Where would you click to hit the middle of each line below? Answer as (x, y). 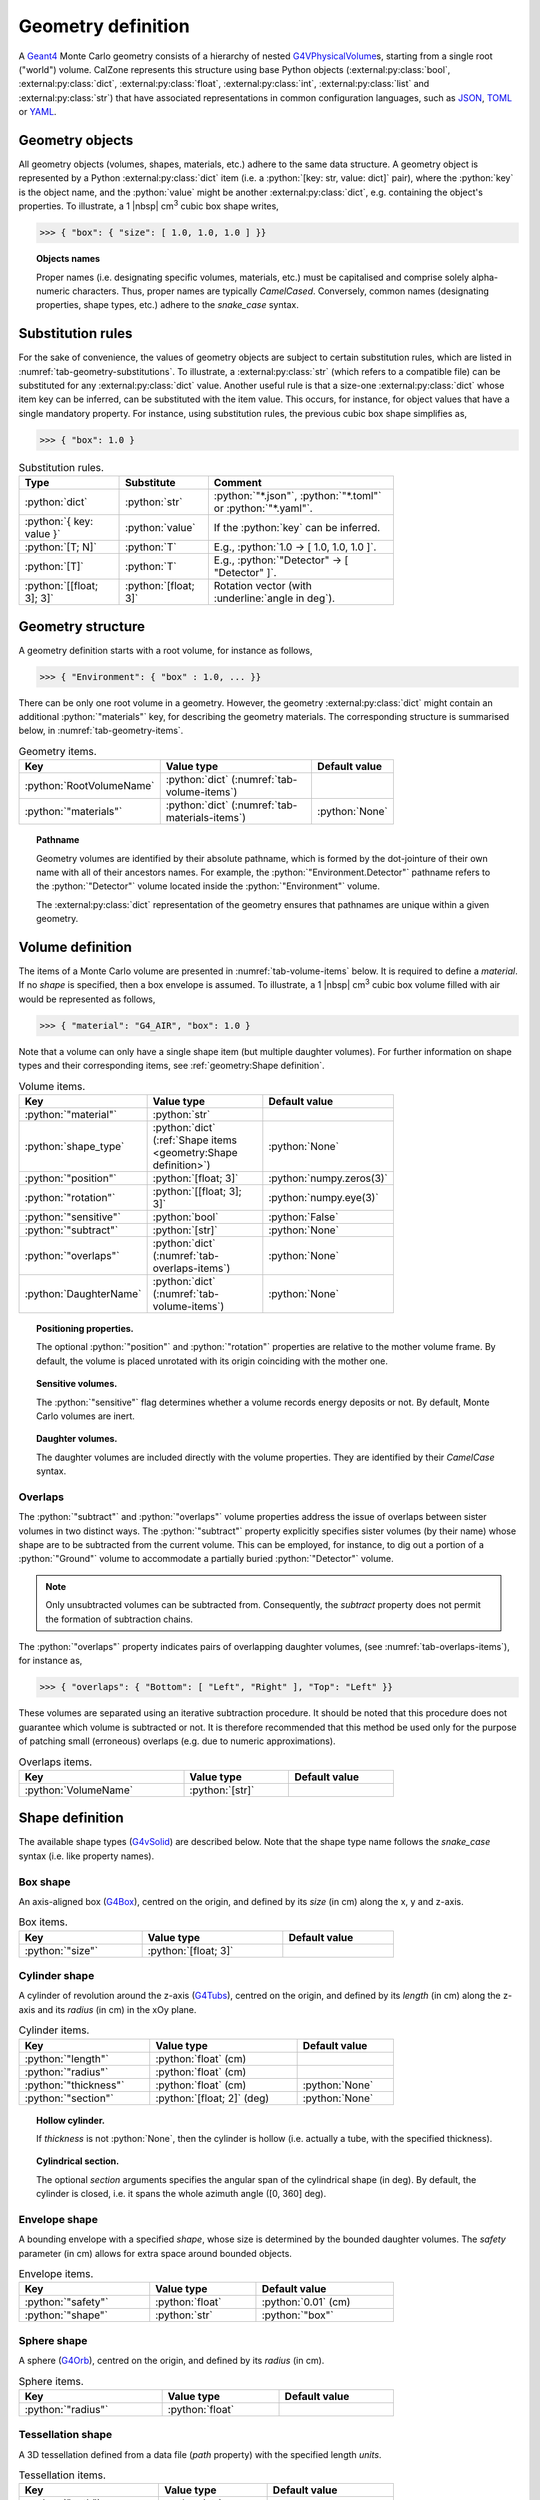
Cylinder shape (56, 1976)
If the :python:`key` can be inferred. (297, 528)
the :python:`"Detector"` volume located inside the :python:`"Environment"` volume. (208, 886)
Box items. (43, 1922)
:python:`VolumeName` (79, 1790)
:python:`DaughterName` (83, 1293)
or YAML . (37, 112)
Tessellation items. (62, 2475)
